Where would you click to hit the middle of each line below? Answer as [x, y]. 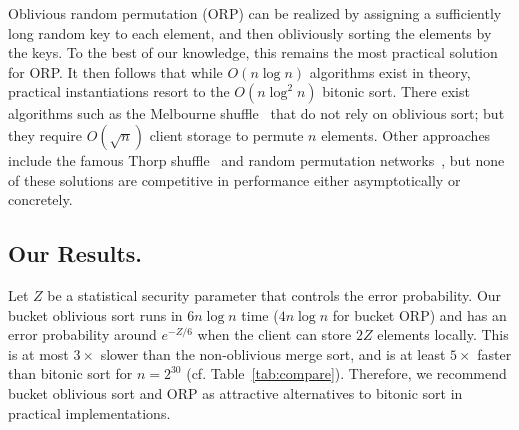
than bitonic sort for [70, 373]
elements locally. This [443, 334]
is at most [38, 353]
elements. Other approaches [406, 134]
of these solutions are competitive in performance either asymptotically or [234, 179]
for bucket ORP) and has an [419, 314]
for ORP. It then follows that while [115, 71]
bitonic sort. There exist [396, 91]
